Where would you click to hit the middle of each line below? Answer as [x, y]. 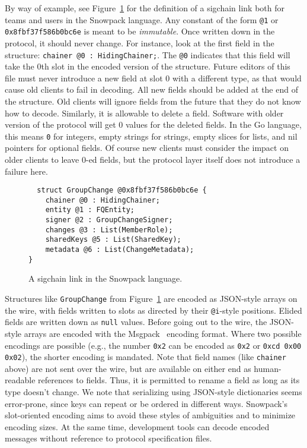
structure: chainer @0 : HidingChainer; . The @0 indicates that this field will [148, 54]
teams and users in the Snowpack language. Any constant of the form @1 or [142, 19]
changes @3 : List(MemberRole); [109, 230]
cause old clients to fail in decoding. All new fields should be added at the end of [151, 89]
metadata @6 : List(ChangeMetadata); [120, 250]
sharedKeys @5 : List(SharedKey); [113, 240]
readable [20, 380]
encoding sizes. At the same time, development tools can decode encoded [137, 426]
